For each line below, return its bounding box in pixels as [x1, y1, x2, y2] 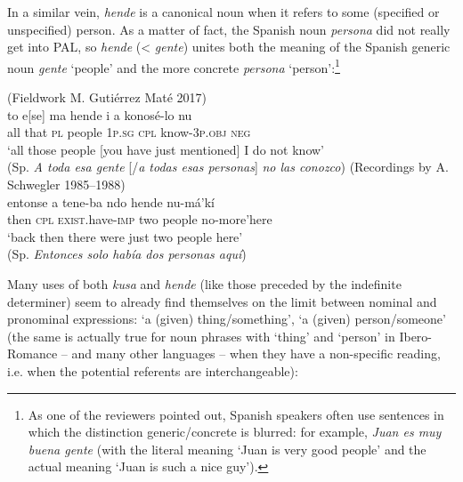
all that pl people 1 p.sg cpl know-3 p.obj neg [7, 123, 251, 141]
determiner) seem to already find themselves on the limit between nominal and [7, 292, 437, 310]
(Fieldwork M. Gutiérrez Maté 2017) [7, 88, 207, 107]
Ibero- [399, 326, 433, 345]
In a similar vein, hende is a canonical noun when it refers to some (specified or [7, 3, 440, 20]
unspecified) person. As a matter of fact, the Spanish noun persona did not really [7, 20, 451, 38]
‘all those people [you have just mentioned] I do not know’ [7, 140, 324, 158]
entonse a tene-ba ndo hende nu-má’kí [7, 192, 215, 211]
